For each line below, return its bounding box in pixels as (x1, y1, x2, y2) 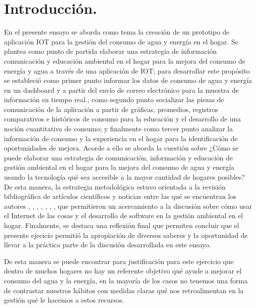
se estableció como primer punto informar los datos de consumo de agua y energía (4, 75, 252, 85)
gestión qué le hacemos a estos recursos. (4, 295, 125, 305)
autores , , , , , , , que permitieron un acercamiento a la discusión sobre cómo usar (4, 200, 252, 211)
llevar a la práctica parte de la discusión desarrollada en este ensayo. (4, 239, 211, 250)
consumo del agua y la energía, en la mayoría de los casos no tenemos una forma (4, 275, 248, 285)
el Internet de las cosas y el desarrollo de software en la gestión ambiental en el (4, 210, 243, 221)
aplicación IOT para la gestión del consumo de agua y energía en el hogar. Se (4, 36, 238, 46)
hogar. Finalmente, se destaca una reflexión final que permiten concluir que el (4, 220, 239, 230)
